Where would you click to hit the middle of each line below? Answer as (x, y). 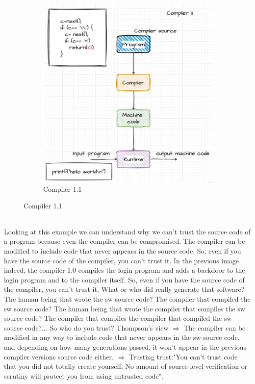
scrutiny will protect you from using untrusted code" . (84, 375)
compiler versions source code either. (59, 356)
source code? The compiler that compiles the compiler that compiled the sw (118, 318)
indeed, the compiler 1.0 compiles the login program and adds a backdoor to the (125, 270)
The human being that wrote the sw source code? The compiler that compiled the (127, 299)
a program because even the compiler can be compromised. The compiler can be (125, 241)
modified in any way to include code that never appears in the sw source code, (122, 337)
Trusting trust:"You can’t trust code (183, 356)
